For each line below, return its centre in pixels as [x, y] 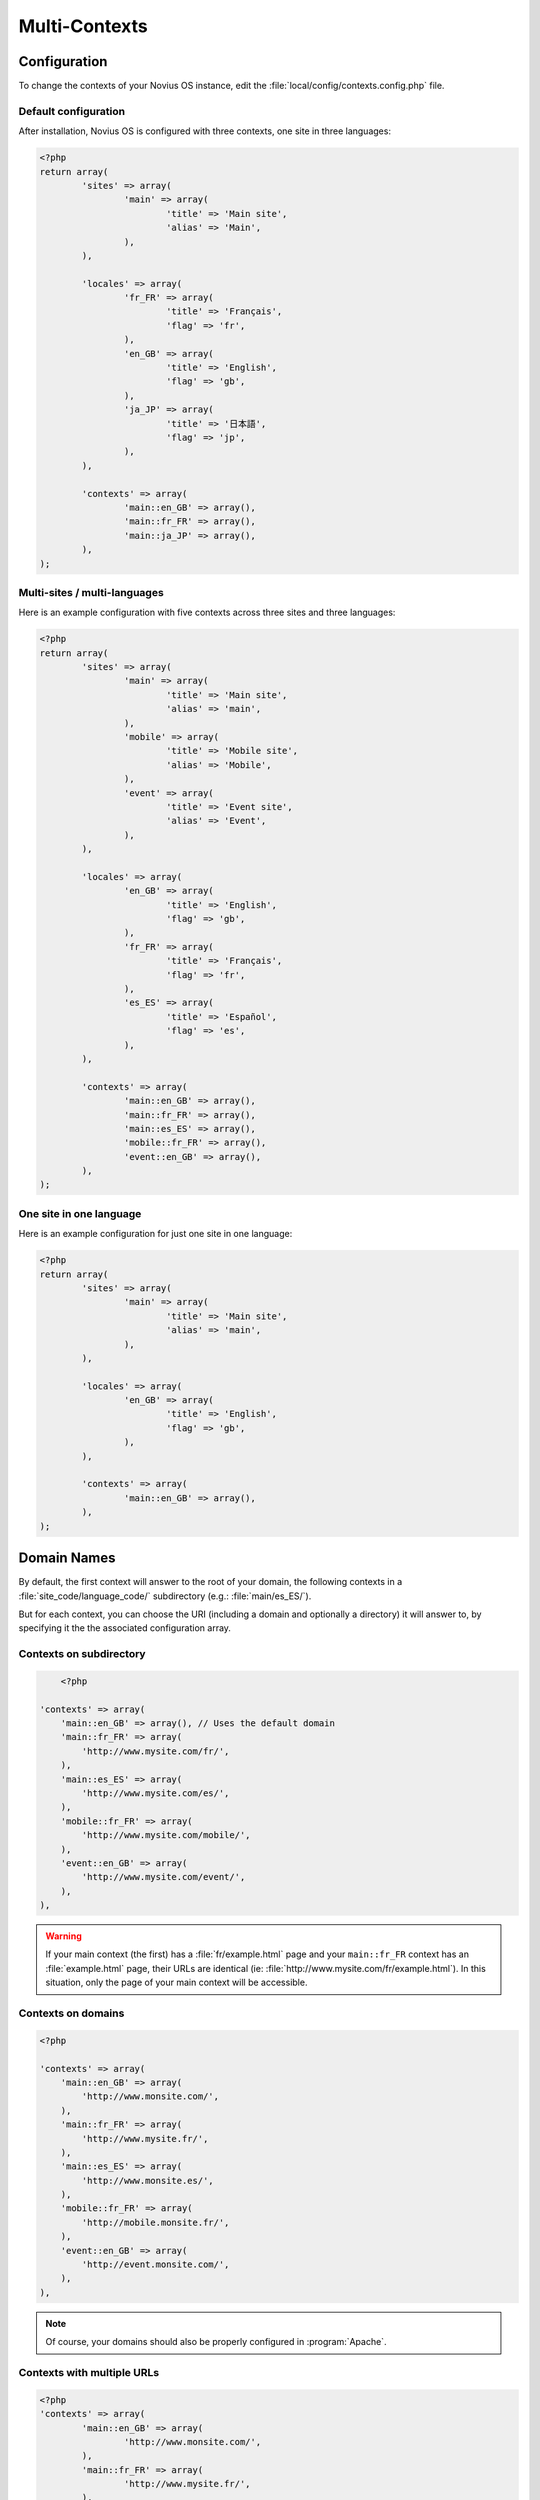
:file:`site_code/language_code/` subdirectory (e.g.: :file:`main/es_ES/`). [165, 1596]
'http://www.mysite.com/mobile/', [166, 1835]
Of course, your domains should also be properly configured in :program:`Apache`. [216, 2342]
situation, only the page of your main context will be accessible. [176, 1982]
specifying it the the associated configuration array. [125, 1628]
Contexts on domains [71, 2013]
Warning [63, 1936]
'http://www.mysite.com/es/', [155, 1793]
